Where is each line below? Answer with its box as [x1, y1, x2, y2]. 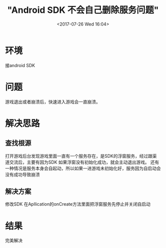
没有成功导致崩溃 [5, 171, 40, 177]
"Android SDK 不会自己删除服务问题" [7, 4, 159, 16]
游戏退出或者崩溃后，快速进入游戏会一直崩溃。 [5, 99, 100, 105]
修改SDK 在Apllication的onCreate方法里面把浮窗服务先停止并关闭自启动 [5, 201, 151, 207]
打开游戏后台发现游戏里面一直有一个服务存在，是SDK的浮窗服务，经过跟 [5, 153, 153, 159]
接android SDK [5, 62, 36, 68]
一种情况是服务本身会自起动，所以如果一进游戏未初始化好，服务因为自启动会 [5, 165, 161, 171]
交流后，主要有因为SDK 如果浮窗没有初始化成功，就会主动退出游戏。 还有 [9, 159, 160, 165]
